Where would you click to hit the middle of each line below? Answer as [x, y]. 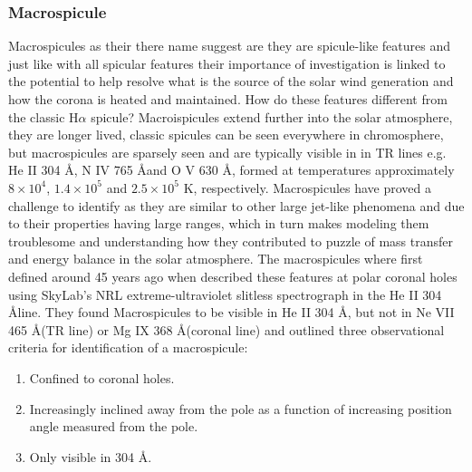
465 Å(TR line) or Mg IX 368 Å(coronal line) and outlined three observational [226, 329]
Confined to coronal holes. [102, 377]
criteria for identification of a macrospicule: [128, 347]
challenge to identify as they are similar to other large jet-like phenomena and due [236, 205]
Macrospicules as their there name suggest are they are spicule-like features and [229, 46]
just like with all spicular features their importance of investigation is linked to [227, 63]
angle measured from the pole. [114, 426]
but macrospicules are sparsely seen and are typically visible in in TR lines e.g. [227, 152]
